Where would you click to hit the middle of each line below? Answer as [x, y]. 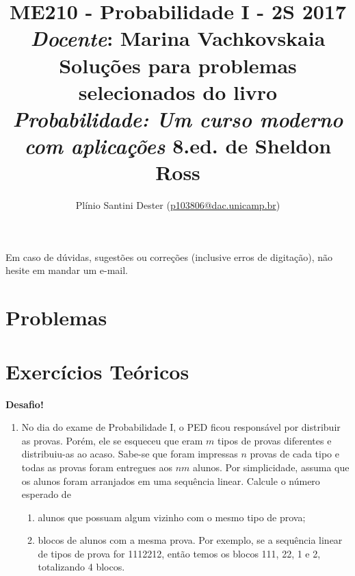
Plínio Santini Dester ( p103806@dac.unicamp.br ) [178, 205]
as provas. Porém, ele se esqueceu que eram [112, 440]
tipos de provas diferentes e [275, 440]
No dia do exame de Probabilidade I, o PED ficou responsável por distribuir [181, 427]
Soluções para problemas [178, 65]
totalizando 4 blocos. [81, 567]
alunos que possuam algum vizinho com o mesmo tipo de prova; [172, 517]
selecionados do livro [178, 91]
